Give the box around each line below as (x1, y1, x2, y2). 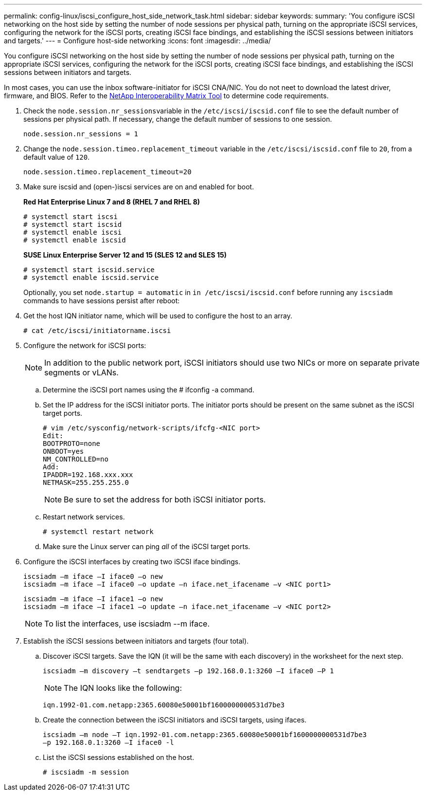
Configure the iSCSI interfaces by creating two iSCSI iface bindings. (23, 557, 241, 566)
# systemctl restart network (43, 528, 154, 536)
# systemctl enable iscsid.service (23, 274, 159, 281)
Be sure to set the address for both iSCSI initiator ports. (64, 495, 266, 504)
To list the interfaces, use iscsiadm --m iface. (44, 619, 210, 629)
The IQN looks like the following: (64, 683, 182, 693)
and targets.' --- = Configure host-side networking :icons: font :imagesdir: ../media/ (4, 37, 271, 45)
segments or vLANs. (44, 368, 119, 377)
